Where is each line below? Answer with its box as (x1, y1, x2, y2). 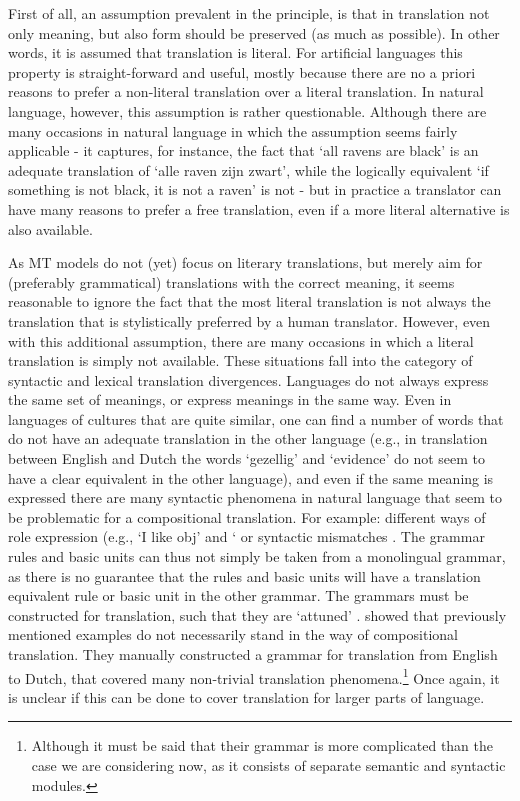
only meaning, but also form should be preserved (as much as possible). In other (8, 22, 500, 43)
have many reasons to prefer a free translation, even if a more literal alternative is (8, 198, 510, 219)
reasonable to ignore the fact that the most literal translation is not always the (8, 291, 491, 312)
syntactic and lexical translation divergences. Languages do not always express (8, 369, 489, 390)
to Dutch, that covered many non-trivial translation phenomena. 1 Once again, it (8, 664, 500, 688)
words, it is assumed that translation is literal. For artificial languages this (8, 42, 463, 63)
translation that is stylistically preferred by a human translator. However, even (8, 310, 491, 331)
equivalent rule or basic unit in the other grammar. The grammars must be (8, 585, 469, 606)
